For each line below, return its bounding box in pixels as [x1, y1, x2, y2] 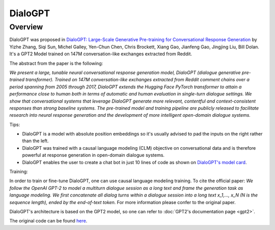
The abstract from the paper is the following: [9, 60, 103, 66]
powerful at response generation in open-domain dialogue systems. [22, 152, 165, 158]
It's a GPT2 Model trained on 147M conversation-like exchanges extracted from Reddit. [9, 51, 193, 57]
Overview [9, 22, 43, 31]
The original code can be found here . [9, 218, 88, 224]
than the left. [22, 138, 49, 144]
